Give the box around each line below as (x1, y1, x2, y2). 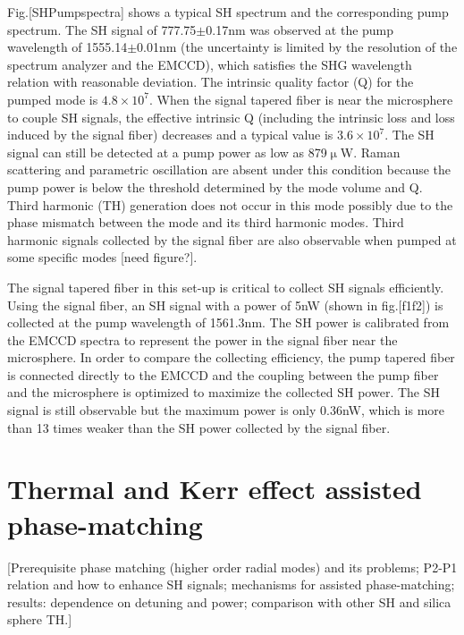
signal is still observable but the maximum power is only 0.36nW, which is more (7, 401, 445, 419)
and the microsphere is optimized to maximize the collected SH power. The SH (7, 383, 440, 402)
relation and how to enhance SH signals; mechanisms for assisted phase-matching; (7, 575, 455, 594)
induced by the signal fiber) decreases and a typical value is (7, 125, 333, 144)
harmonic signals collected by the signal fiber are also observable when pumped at (7, 230, 457, 249)
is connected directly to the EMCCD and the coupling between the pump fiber (7, 365, 439, 384)
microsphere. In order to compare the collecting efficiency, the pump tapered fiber (7, 348, 455, 367)
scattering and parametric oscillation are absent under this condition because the (7, 160, 451, 179)
